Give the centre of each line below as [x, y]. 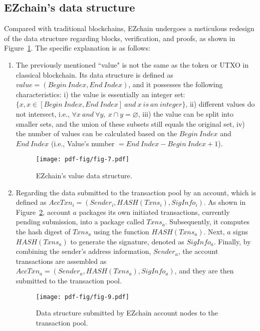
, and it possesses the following [176, 84]
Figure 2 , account [43, 212]
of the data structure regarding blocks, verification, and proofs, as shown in [120, 38]
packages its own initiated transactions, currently [154, 212]
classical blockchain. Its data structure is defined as [94, 74]
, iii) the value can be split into [186, 113]
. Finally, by [232, 241]
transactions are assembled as [61, 261]
